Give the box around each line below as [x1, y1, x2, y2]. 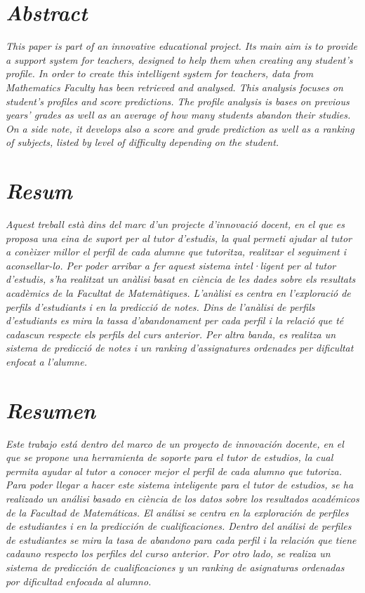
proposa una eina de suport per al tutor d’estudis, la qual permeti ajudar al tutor [6, 230, 352, 245]
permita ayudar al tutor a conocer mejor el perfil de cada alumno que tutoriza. [6, 463, 342, 478]
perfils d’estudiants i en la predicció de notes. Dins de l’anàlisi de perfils [6, 299, 315, 314]
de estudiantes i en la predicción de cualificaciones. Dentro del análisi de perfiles [6, 519, 352, 533]
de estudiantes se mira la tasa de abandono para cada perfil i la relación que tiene [6, 532, 357, 547]
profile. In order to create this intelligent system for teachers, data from [6, 66, 314, 81]
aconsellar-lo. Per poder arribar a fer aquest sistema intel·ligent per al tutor [6, 258, 336, 272]
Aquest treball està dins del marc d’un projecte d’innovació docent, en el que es [6, 217, 345, 231]
